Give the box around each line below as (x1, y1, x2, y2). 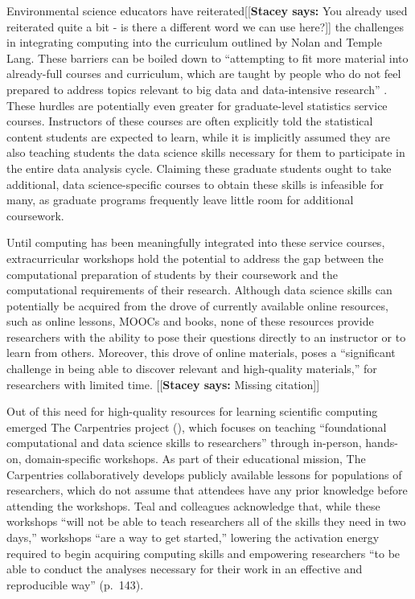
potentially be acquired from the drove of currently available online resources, (6, 297, 388, 314)
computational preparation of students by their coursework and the (6, 265, 338, 282)
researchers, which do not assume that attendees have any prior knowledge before (6, 482, 408, 498)
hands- (365, 434, 398, 451)
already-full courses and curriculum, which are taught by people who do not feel (6, 65, 401, 82)
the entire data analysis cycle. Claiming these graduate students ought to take (6, 159, 392, 176)
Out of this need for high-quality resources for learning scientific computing (6, 403, 378, 420)
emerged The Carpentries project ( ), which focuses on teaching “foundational (6, 418, 387, 435)
